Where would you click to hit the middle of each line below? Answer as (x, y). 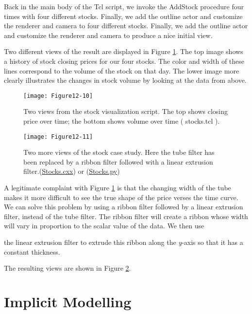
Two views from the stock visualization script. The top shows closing (126, 111)
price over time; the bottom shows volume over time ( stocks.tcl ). (122, 121)
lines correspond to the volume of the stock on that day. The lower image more (122, 70)
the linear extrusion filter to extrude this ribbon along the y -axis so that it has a (124, 242)
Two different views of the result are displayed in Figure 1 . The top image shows (124, 51)
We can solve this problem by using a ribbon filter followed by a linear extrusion (124, 207)
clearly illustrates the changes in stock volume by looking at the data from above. (125, 80)
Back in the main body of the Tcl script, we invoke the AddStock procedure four (124, 6)
